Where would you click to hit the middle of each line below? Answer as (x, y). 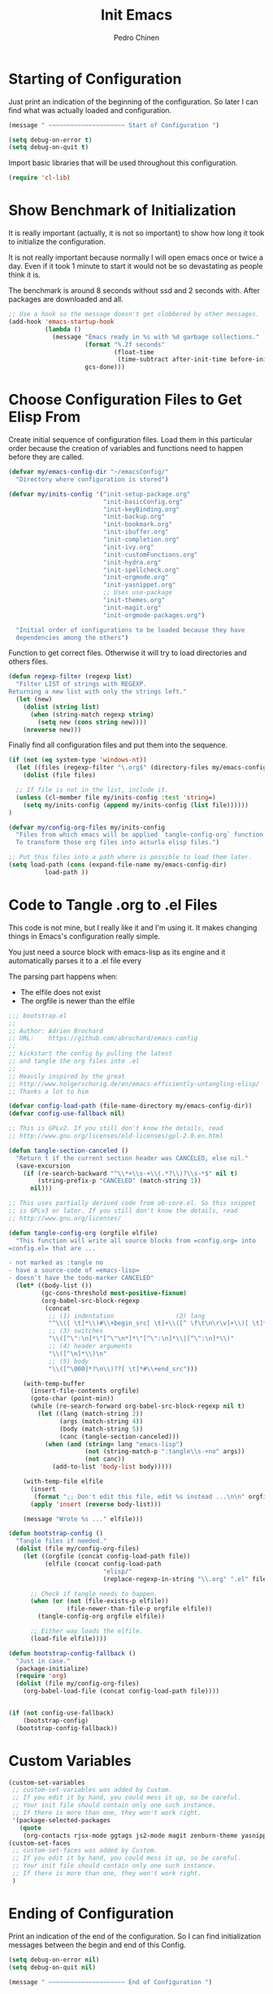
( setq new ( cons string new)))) (93, 722)
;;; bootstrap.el (38, 1015)
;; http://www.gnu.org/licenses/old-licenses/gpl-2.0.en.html (116, 1136)
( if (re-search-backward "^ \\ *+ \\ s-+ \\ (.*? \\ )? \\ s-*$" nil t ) (130, 1173)
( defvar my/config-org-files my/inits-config (87, 827)
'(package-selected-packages (61, 1820)
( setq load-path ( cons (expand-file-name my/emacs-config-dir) (118, 865)
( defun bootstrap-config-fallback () (72, 1653)
